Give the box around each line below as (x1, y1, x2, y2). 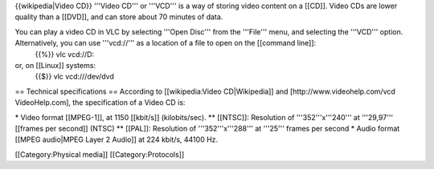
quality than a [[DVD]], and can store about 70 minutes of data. (14, 12, 223, 22)
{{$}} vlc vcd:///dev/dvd (35, 72, 114, 82)
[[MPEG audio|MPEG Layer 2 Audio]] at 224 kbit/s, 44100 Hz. (14, 135, 219, 144)
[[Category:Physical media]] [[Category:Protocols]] (14, 149, 185, 159)
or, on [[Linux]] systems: (14, 60, 96, 70)
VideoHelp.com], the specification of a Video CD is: (14, 98, 186, 107)
